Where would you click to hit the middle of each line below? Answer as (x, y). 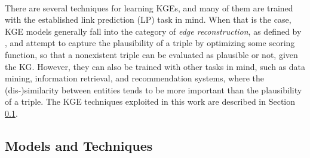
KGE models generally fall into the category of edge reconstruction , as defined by (153, 31)
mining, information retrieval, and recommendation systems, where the (135, 78)
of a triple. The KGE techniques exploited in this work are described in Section (150, 101)
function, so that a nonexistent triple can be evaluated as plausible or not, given (151, 54)
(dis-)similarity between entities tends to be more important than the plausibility (154, 89)
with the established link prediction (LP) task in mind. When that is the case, (148, 19)
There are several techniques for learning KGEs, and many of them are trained (149, 7)
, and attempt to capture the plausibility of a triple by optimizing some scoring (150, 43)
